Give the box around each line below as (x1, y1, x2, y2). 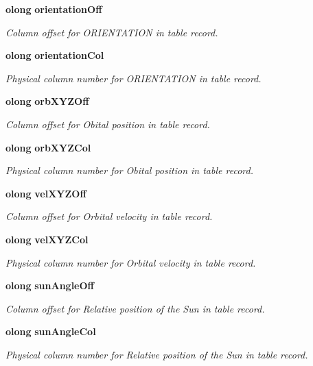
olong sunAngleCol (5, 324, 96, 339)
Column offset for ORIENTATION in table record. (5, 25, 218, 39)
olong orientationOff (5, 2, 102, 16)
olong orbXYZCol (5, 140, 91, 154)
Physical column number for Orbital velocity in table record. (5, 255, 256, 269)
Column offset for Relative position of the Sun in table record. (5, 301, 265, 315)
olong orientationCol (5, 48, 104, 62)
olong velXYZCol (5, 232, 89, 246)
